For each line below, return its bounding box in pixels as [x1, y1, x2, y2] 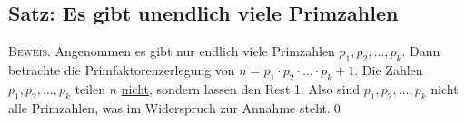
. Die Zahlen [354, 61, 423, 79]
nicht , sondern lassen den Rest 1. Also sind [121, 79, 361, 98]
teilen [74, 79, 105, 98]
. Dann [401, 42, 440, 61]
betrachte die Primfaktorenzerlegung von [8, 61, 235, 79]
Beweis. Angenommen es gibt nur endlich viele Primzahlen [8, 42, 335, 61]
